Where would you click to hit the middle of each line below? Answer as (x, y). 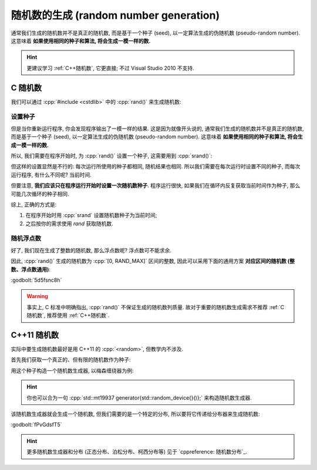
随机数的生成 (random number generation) (115, 15)
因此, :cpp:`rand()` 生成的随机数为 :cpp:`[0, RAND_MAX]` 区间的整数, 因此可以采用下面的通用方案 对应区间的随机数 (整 (153, 261)
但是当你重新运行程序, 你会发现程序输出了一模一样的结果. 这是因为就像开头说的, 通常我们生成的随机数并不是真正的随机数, (157, 129)
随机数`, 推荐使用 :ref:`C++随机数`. (68, 315)
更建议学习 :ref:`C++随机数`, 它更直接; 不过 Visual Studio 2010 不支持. (111, 68)
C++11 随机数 (35, 335)
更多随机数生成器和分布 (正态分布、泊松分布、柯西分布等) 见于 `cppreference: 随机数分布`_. (137, 452)
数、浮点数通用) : (31, 269)
